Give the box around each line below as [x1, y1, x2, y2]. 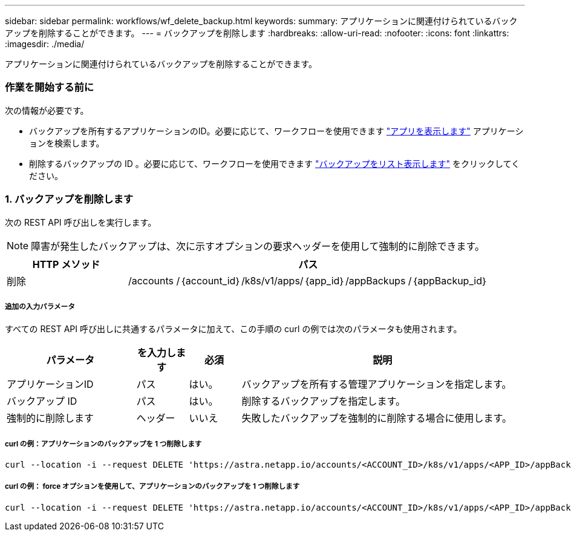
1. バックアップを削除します [5, 193, 134, 206]
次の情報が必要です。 [5, 105, 89, 116]
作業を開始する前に [5, 81, 94, 94]
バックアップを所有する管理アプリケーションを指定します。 [241, 378, 512, 391]
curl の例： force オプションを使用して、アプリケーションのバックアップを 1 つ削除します [5, 482, 300, 491]
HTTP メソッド [32, 258, 100, 270]
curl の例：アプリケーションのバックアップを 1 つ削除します [5, 439, 202, 448]
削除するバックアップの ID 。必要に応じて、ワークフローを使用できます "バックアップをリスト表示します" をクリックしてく [29, 158, 520, 169]
